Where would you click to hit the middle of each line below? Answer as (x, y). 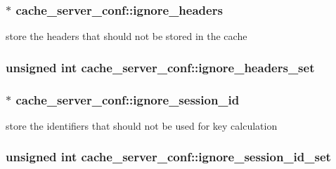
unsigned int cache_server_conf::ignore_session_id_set (168, 157)
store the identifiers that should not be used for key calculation (142, 125)
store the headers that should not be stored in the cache (127, 36)
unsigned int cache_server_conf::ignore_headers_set (160, 67)
